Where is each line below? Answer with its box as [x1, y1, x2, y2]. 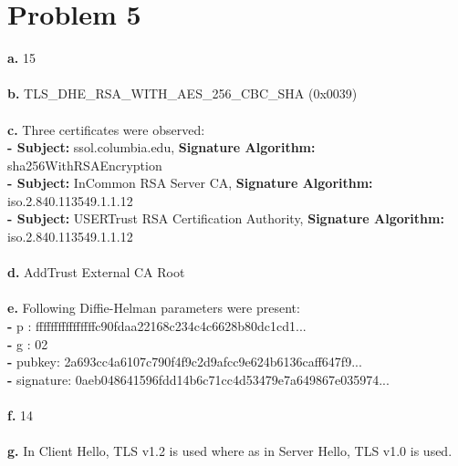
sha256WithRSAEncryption [7, 155, 162, 174]
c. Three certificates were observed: [7, 119, 205, 139]
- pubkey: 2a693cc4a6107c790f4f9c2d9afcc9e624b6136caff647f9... [7, 352, 362, 371]
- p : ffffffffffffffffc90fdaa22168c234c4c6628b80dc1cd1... [7, 316, 307, 336]
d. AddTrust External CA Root [7, 263, 185, 282]
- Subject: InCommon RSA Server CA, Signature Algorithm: [7, 173, 373, 192]
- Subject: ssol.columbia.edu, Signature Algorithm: [7, 138, 316, 157]
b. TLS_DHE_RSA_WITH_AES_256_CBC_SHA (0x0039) [7, 84, 358, 103]
